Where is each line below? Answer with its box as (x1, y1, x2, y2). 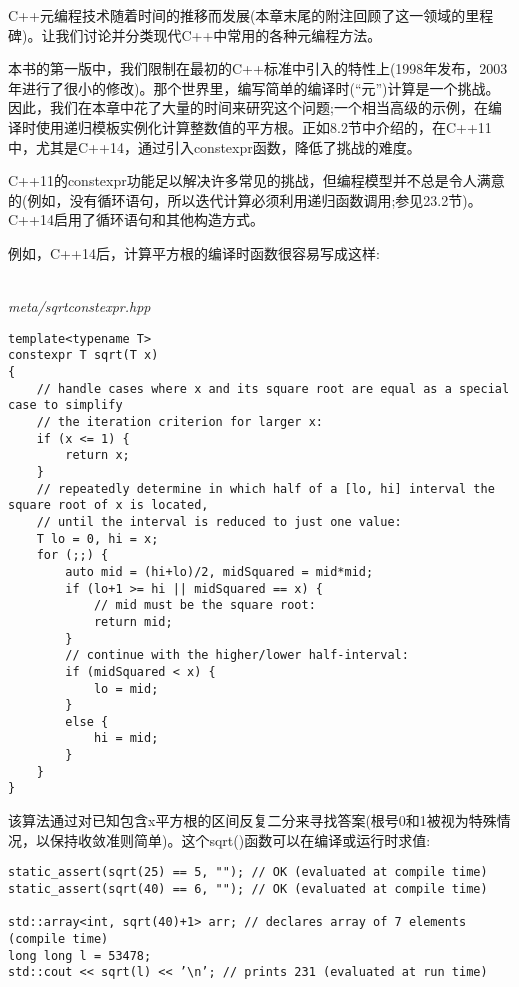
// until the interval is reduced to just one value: (36, 514, 402, 529)
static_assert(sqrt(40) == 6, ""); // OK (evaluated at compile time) (8, 881, 488, 896)
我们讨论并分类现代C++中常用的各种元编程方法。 (55, 24, 382, 45)
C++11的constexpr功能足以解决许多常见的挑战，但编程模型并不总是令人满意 (8, 170, 505, 191)
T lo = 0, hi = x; (36, 531, 159, 546)
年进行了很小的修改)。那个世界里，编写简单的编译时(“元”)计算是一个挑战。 (8, 77, 500, 98)
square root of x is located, (8, 498, 209, 513)
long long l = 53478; (8, 948, 152, 963)
